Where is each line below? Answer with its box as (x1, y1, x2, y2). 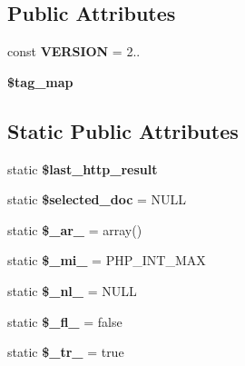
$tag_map (7, 72, 73, 91)
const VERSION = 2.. (7, 42, 141, 61)
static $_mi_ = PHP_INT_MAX (7, 251, 206, 270)
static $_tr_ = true (7, 342, 124, 361)
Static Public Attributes (7, 116, 239, 144)
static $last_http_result (7, 159, 158, 178)
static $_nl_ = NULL (7, 281, 137, 300)
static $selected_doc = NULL (7, 190, 187, 209)
